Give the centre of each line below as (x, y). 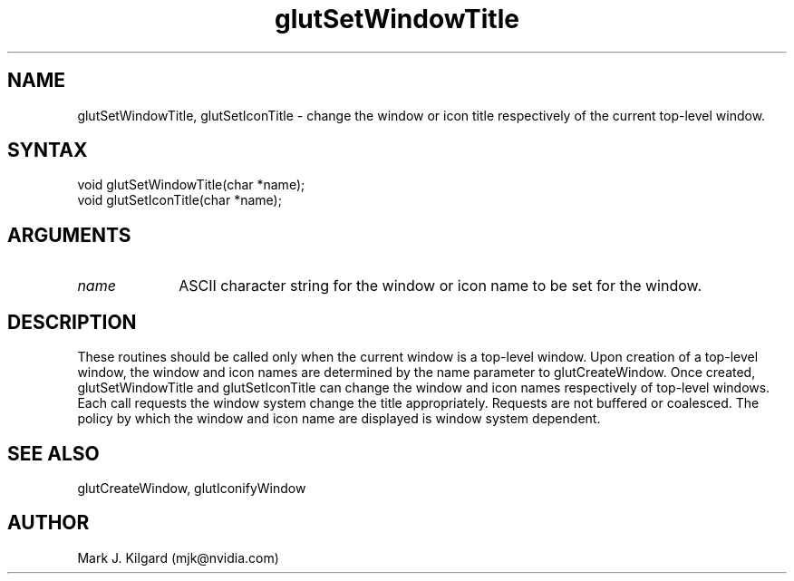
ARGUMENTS (69, 235)
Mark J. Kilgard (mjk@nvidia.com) (178, 557)
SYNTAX (48, 150)
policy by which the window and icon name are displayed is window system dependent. (339, 419)
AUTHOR (48, 523)
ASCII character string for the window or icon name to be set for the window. (441, 286)
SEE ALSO (53, 453)
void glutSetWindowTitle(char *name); (191, 185)
